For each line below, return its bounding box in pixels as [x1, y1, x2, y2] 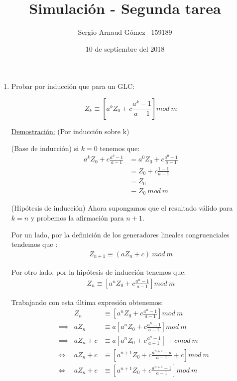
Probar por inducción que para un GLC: [11, 81, 135, 91]
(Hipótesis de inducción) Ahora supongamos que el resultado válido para [11, 203, 233, 213]
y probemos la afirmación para [30, 212, 124, 223]
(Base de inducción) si [11, 143, 79, 153]
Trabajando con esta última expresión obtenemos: [11, 297, 163, 307]
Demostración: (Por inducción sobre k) [11, 126, 129, 136]
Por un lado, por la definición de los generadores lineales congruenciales [11, 229, 230, 239]
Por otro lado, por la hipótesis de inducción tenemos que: [11, 267, 186, 277]
